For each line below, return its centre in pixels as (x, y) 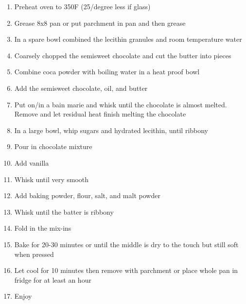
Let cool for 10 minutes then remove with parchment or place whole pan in (126, 270)
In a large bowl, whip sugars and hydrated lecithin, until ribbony (111, 130)
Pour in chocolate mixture (53, 146)
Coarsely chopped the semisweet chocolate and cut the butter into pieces (123, 55)
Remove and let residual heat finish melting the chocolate (100, 114)
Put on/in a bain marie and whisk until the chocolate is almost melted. (121, 104)
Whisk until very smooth (52, 179)
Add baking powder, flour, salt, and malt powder (87, 195)
